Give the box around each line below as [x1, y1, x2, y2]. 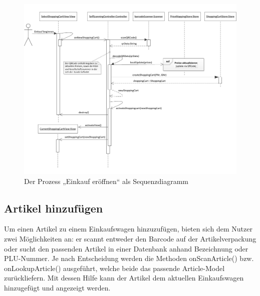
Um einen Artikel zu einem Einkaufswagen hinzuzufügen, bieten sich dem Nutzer [4, 223, 252, 234]
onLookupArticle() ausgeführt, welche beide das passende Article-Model [4, 262, 225, 273]
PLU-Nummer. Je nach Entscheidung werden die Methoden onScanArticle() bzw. [4, 253, 254, 263]
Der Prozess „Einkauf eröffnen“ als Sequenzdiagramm [24, 175, 189, 186]
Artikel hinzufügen [4, 200, 103, 215]
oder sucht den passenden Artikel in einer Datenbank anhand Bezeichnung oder [4, 243, 248, 253]
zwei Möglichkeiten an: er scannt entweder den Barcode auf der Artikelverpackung [4, 233, 256, 243]
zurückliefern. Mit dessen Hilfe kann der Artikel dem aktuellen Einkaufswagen [4, 272, 244, 283]
